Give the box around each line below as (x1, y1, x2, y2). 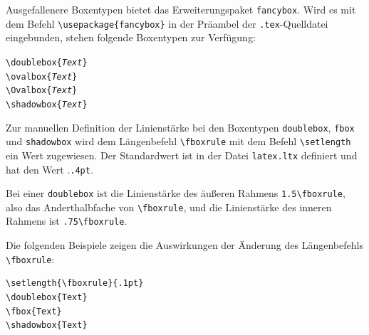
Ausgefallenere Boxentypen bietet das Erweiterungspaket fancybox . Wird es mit (6, 2, 356, 16)
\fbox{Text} (6, 306, 62, 317)
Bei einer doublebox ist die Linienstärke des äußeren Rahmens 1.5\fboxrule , (6, 186, 345, 201)
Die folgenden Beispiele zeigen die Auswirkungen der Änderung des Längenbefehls (6, 238, 363, 252)
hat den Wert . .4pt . (6, 161, 93, 176)
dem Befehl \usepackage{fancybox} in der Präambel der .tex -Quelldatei (6, 16, 328, 31)
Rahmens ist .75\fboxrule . (6, 213, 128, 228)
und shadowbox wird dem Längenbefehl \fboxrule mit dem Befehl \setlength (6, 134, 351, 149)
